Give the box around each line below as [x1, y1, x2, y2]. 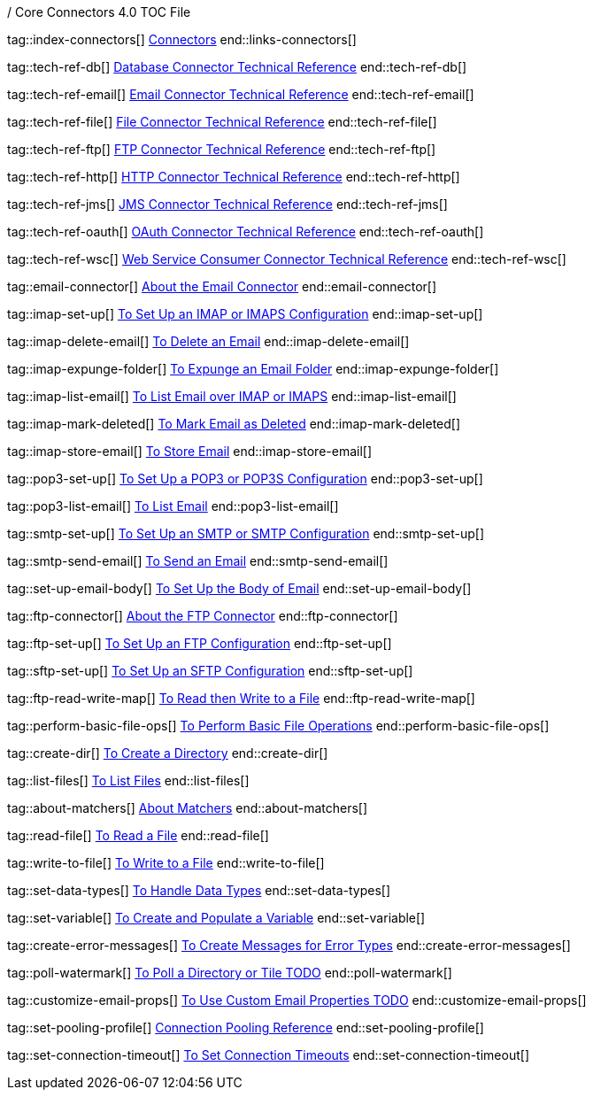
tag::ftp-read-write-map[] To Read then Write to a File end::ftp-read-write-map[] [7, 691, 475, 706]
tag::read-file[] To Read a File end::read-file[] [7, 828, 269, 843]
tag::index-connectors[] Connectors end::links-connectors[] [7, 32, 357, 47]
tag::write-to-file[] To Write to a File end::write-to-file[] [7, 855, 325, 870]
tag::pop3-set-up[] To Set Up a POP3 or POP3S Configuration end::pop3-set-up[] [7, 471, 483, 486]
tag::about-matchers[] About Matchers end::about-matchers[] [7, 800, 368, 815]
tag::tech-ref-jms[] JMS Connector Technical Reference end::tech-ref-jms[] [7, 197, 448, 212]
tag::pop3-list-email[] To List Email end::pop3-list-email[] [7, 498, 339, 514]
